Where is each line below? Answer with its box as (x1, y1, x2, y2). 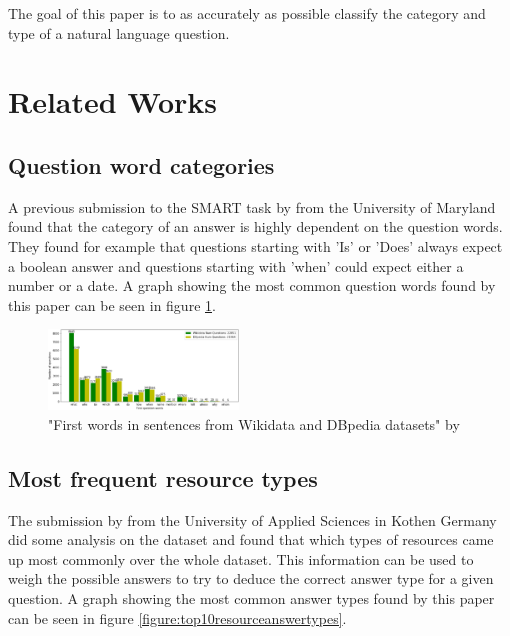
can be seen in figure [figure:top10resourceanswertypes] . (8, 607, 347, 628)
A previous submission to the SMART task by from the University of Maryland (8, 196, 496, 217)
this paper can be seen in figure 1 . (8, 294, 216, 315)
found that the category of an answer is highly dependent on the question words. (8, 216, 503, 237)
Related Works (8, 81, 218, 122)
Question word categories (8, 149, 275, 180)
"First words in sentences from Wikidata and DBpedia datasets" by (48, 413, 460, 434)
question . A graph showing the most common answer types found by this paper (8, 587, 495, 608)
